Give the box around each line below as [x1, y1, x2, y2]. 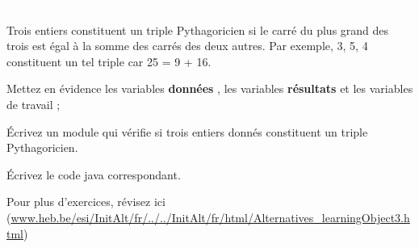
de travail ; [6, 95, 61, 112]
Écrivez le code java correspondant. [6, 166, 181, 183]
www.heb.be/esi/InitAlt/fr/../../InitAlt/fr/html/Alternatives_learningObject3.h [10, 208, 410, 225]
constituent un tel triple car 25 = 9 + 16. [6, 53, 212, 69]
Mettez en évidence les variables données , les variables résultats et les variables [6, 80, 413, 97]
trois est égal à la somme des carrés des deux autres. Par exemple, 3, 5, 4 [6, 37, 368, 54]
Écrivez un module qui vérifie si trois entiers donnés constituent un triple [6, 123, 368, 140]
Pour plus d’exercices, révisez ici [6, 193, 166, 210]
